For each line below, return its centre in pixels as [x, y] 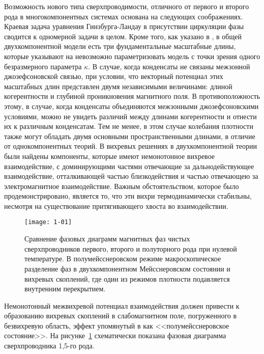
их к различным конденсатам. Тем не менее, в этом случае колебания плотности [129, 126]
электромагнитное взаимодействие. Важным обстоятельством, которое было [122, 186]
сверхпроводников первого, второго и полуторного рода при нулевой [131, 248]
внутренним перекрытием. [65, 289]
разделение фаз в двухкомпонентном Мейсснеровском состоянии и [127, 268]
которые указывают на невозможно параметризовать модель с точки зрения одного [132, 56]
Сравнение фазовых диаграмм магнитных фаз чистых [107, 239]
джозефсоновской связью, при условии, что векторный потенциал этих [114, 76]
